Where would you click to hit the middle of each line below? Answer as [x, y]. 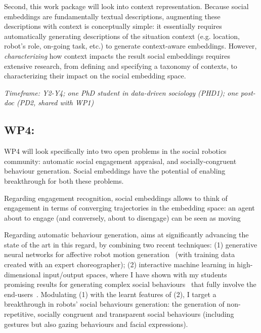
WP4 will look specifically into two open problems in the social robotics [115, 151]
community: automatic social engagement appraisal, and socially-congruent [120, 161]
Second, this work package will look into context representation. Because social [126, 6]
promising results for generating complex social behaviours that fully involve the [130, 284]
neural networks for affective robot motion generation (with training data [120, 254]
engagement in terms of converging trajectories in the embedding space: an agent [129, 208]
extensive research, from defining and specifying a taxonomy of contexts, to [121, 66]
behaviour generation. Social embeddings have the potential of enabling [115, 171]
